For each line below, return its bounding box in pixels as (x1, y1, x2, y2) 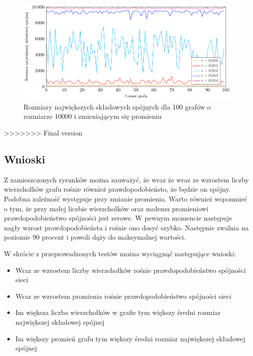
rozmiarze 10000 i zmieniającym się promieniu (23, 111, 162, 121)
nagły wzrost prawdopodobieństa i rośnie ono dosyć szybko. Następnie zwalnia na (4, 222, 249, 232)
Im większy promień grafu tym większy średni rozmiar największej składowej (15, 333, 246, 343)
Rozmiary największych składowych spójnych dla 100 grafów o (23, 101, 211, 111)
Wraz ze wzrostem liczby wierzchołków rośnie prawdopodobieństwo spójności (15, 265, 246, 275)
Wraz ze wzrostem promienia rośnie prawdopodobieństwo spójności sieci (15, 290, 231, 301)
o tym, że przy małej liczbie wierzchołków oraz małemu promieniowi (4, 203, 208, 213)
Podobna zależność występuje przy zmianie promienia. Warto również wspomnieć (4, 194, 248, 204)
